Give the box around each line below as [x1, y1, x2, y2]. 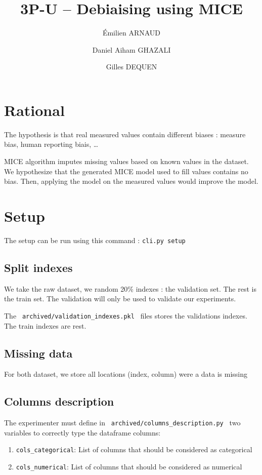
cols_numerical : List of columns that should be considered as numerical [16, 461, 242, 472]
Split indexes [4, 259, 73, 275]
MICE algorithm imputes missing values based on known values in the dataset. [4, 156, 249, 167]
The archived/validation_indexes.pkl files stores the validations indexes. [4, 310, 247, 321]
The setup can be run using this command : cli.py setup [4, 234, 186, 245]
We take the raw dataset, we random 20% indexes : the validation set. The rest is [4, 283, 256, 294]
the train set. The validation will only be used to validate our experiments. [4, 293, 236, 304]
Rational [4, 99, 65, 120]
